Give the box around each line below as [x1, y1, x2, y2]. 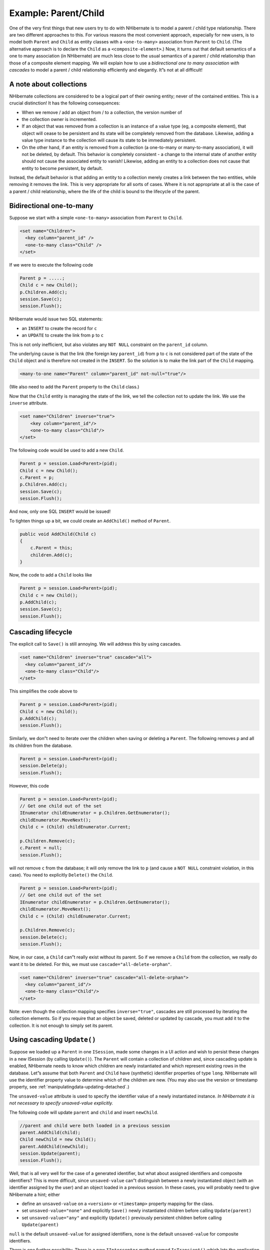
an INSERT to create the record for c [21, 325, 97, 331]
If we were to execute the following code [9, 261, 93, 267]
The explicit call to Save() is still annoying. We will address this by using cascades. [9, 641, 182, 647]
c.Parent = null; [19, 845, 62, 851]
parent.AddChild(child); [19, 1129, 81, 1135]
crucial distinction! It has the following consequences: [9, 100, 120, 106]
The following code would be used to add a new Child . [9, 447, 124, 453]
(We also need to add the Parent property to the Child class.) [9, 384, 139, 390]
